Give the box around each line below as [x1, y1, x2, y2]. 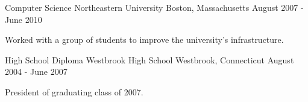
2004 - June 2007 [5, 65, 68, 78]
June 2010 [5, 13, 42, 25]
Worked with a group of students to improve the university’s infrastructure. [5, 33, 284, 46]
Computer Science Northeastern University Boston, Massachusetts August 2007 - [5, 1, 304, 13]
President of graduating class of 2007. [5, 85, 143, 98]
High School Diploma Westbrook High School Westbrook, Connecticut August [5, 53, 294, 66]
